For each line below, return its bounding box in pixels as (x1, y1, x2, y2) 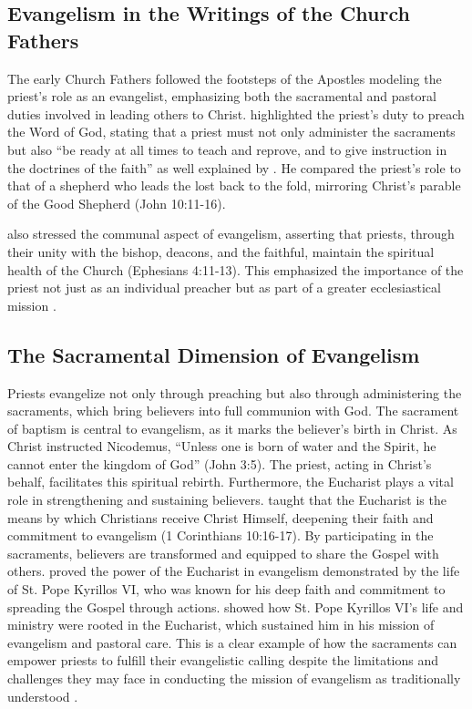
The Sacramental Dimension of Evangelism (7, 340, 420, 368)
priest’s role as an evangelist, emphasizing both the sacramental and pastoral (7, 87, 436, 106)
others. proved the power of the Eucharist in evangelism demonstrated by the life (7, 561, 460, 581)
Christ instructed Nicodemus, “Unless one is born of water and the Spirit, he (7, 437, 436, 456)
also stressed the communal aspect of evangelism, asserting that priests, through (7, 224, 455, 243)
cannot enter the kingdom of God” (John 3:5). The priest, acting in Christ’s (7, 454, 432, 473)
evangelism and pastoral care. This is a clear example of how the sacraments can (7, 632, 457, 652)
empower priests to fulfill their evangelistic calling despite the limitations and (7, 651, 439, 670)
